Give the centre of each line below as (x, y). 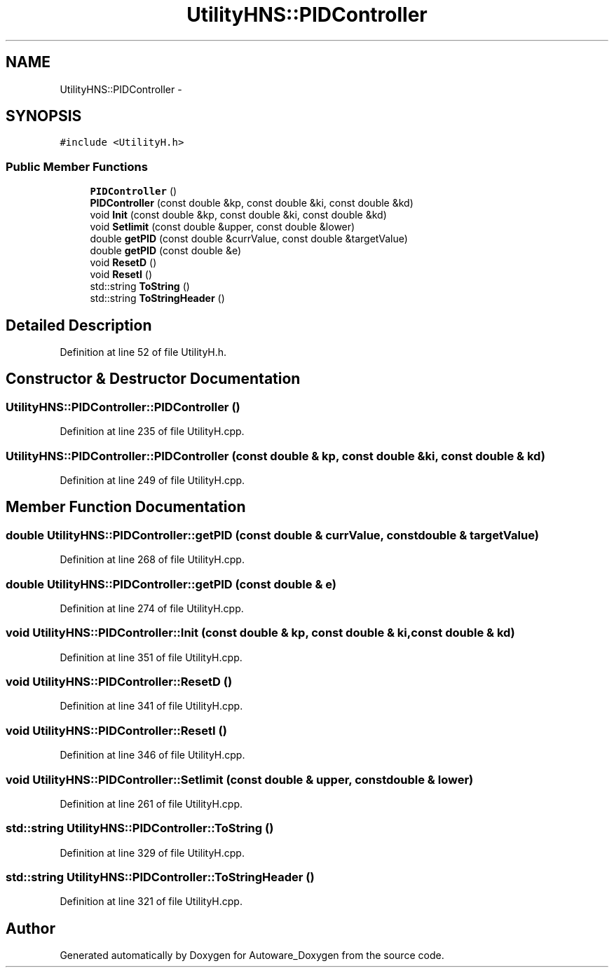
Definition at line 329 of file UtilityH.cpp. (152, 853)
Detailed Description (79, 325)
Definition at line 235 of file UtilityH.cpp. (152, 432)
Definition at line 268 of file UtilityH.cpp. (152, 560)
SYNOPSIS (44, 116)
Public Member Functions (77, 166)
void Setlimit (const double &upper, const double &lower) (223, 227)
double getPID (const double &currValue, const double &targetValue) (249, 239)
